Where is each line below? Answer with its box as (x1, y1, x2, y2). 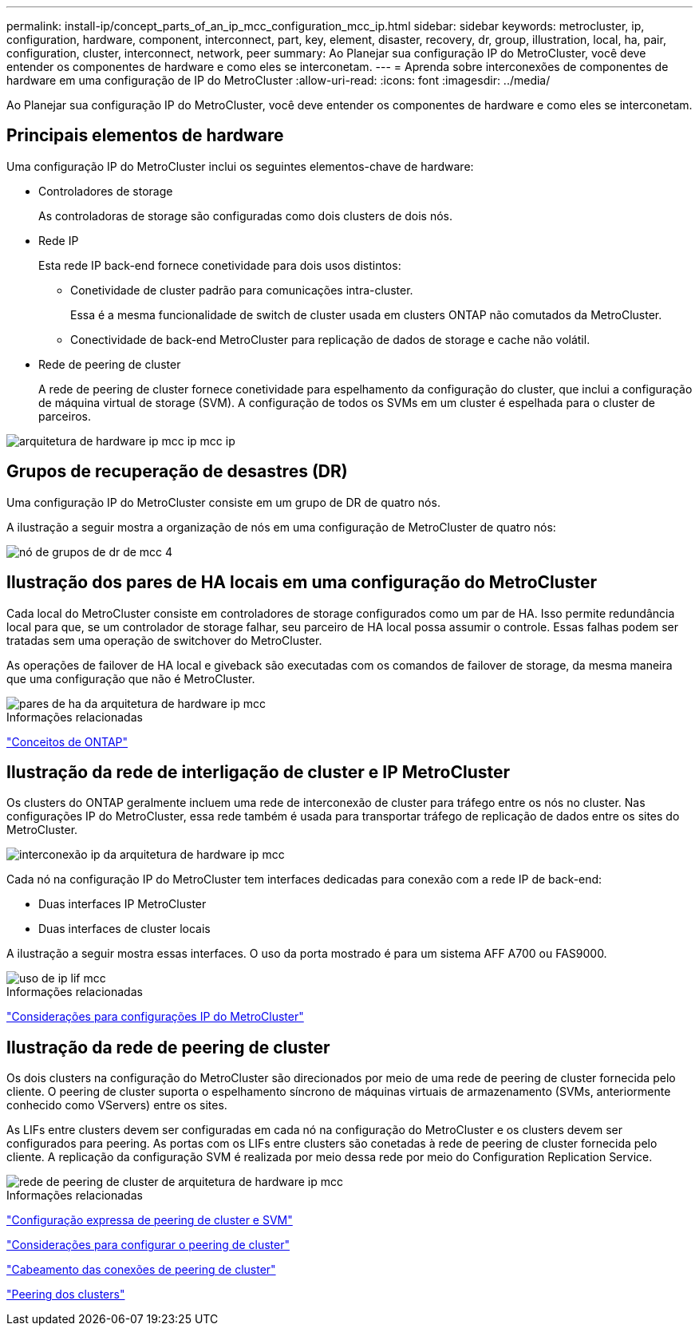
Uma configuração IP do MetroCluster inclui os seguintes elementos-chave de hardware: (6, 159, 474, 173)
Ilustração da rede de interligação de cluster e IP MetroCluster (6, 761, 511, 782)
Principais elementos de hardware (6, 125, 284, 146)
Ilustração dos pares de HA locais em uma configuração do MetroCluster (6, 572, 598, 593)
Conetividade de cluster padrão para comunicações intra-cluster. (70, 283, 413, 297)
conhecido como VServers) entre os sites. (6, 1098, 227, 1113)
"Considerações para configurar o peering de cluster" (6, 1238, 290, 1252)
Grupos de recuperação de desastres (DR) (6, 461, 348, 482)
